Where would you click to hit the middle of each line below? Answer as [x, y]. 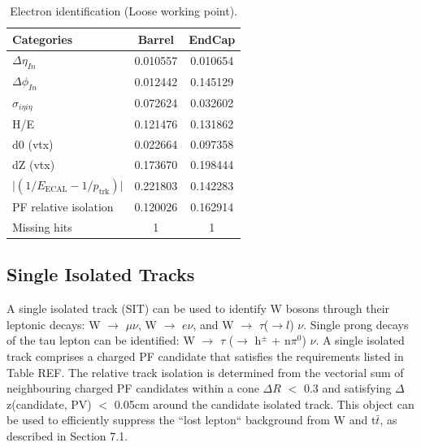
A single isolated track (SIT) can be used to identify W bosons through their [198, 308]
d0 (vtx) [33, 144]
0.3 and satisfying [347, 388]
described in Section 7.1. [67, 435]
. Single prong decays [356, 324]
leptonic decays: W [54, 324]
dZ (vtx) [34, 164]
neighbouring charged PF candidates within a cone [133, 388]
